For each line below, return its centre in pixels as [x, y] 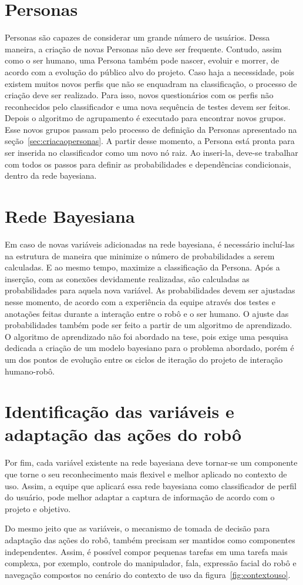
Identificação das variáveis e [119, 411]
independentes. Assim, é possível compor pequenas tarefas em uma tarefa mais [146, 551]
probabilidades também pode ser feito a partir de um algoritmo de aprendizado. [149, 325]
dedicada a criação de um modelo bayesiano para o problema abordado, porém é [149, 348]
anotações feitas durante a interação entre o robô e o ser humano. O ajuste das [147, 313]
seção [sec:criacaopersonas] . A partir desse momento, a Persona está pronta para [150, 141]
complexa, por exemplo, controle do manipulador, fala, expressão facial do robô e [151, 563]
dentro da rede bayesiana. [51, 175]
